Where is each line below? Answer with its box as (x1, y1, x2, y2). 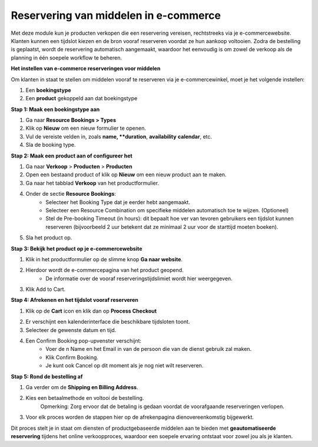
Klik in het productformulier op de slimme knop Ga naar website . (25, 255, 183, 262)
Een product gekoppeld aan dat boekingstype (25, 95, 138, 102)
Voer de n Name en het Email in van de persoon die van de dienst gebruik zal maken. (45, 346, 252, 353)
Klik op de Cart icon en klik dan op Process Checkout (25, 307, 157, 314)
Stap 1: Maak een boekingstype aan (11, 106, 100, 113)
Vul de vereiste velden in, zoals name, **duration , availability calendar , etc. (25, 133, 212, 140)
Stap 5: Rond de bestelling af (11, 373, 83, 380)
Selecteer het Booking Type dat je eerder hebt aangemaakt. (45, 198, 191, 206)
